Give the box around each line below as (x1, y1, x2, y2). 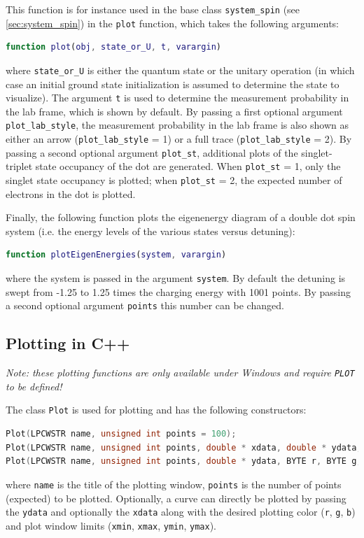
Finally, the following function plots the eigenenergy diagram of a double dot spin (6, 210, 356, 225)
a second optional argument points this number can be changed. (6, 298, 284, 313)
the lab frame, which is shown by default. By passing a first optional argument (6, 104, 343, 118)
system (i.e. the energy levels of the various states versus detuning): (6, 223, 295, 238)
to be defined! (6, 378, 62, 393)
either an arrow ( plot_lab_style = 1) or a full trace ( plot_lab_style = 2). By (6, 132, 352, 146)
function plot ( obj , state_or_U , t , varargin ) (6, 42, 221, 52)
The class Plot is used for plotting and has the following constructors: (6, 402, 307, 417)
